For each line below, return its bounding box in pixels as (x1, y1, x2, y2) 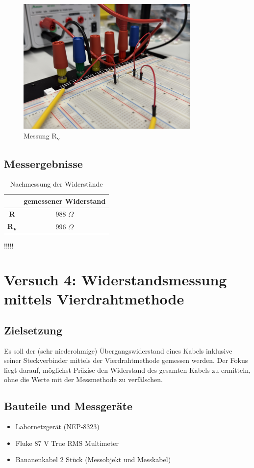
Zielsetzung (4, 322, 62, 337)
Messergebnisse (4, 156, 83, 171)
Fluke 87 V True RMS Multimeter (15, 438, 119, 448)
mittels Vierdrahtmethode (4, 289, 184, 309)
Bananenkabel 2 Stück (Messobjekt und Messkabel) (15, 454, 171, 465)
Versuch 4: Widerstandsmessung (4, 270, 227, 289)
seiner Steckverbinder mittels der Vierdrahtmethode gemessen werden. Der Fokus (4, 355, 248, 365)
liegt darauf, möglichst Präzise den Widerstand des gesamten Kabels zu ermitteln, (4, 364, 251, 375)
